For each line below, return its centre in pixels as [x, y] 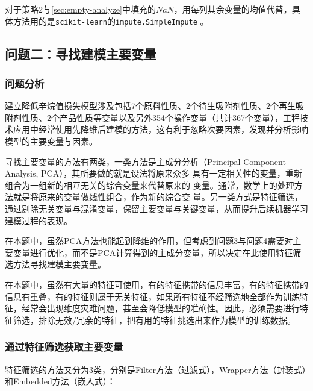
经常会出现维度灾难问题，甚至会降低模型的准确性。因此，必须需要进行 [160, 308]
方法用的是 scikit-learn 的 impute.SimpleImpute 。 [111, 21]
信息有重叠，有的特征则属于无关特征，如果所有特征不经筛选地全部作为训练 [152, 296]
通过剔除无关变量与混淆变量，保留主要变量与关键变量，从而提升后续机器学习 [156, 208]
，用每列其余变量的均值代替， [233, 9]
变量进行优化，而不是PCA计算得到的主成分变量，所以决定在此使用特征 [153, 252]
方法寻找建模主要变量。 [59, 264]
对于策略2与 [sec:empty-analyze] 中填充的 [80, 9]
